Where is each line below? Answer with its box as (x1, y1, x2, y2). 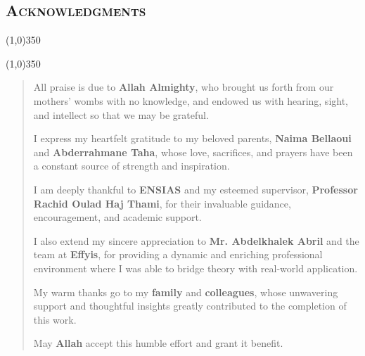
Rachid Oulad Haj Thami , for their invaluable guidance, (33, 196, 291, 210)
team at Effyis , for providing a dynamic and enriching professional (33, 247, 323, 262)
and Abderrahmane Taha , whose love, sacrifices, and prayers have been (33, 144, 353, 159)
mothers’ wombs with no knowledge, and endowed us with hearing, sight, (33, 93, 349, 108)
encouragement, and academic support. (33, 210, 202, 224)
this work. (33, 312, 77, 326)
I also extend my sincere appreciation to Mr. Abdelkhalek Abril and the (33, 233, 359, 248)
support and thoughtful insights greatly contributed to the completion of (33, 298, 347, 313)
